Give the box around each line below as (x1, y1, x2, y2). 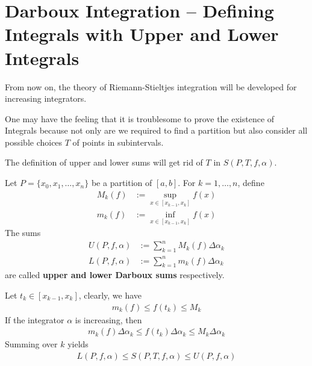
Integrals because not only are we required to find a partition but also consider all (5, 124, 308, 137)
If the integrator (5, 313, 64, 326)
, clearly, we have (78, 289, 142, 301)
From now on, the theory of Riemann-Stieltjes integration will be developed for (5, 80, 297, 93)
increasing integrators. (5, 92, 87, 105)
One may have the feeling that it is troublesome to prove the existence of (5, 112, 275, 125)
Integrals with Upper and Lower (5, 22, 279, 46)
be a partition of (91, 176, 152, 189)
